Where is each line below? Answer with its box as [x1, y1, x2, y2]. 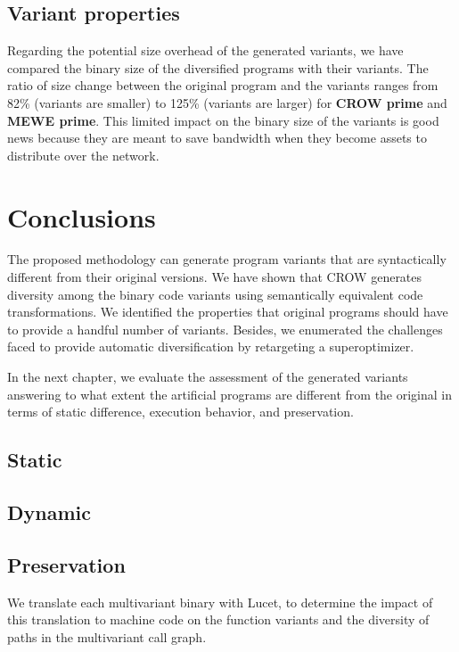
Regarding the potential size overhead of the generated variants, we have [7, 41, 404, 60]
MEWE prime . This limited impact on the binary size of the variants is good [7, 111, 439, 129]
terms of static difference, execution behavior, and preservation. [7, 402, 354, 421]
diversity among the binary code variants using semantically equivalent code [7, 285, 423, 303]
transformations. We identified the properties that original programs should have [7, 302, 448, 321]
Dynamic [7, 499, 91, 525]
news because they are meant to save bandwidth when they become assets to [7, 128, 427, 147]
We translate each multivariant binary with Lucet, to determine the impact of [7, 592, 433, 611]
